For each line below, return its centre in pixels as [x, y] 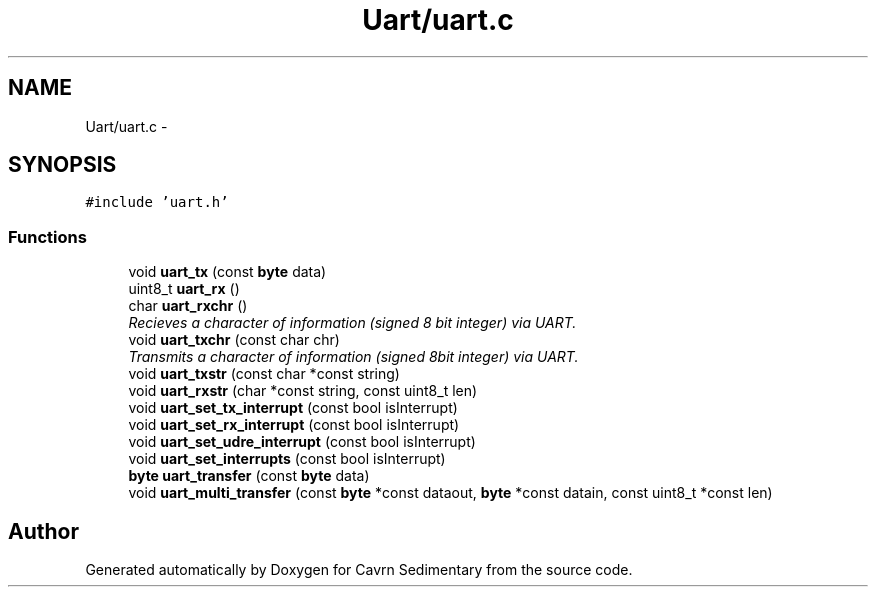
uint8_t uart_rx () [184, 289]
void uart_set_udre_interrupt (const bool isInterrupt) [302, 442]
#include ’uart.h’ [157, 202]
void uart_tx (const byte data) [227, 272]
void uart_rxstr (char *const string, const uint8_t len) [303, 391]
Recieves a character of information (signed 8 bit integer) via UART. [352, 323]
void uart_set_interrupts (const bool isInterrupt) [287, 459]
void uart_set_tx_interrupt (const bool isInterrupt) [293, 408]
